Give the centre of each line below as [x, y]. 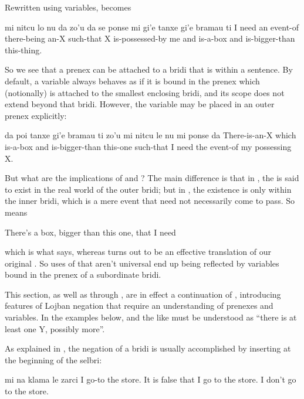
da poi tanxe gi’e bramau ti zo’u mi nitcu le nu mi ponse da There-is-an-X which [151, 135]
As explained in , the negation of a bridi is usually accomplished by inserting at [148, 348]
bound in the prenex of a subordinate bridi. [83, 274]
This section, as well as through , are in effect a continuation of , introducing [143, 294]
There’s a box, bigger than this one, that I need [90, 232]
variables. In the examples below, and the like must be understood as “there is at [151, 317]
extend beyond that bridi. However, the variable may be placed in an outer [140, 104]
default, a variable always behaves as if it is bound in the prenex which [132, 81]
